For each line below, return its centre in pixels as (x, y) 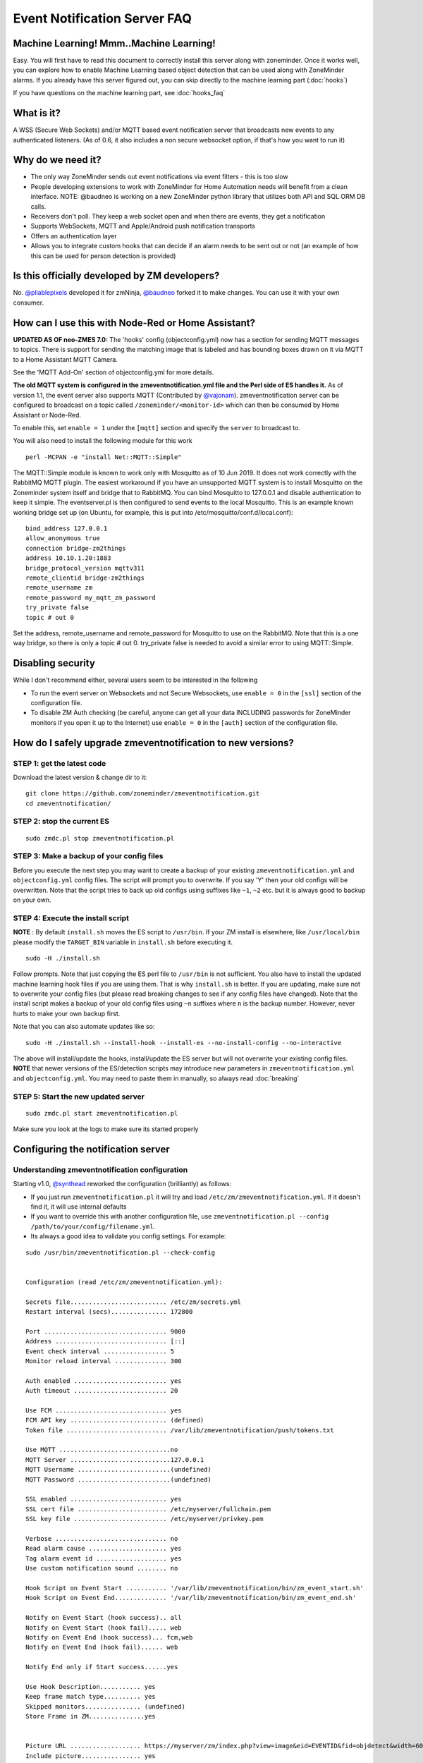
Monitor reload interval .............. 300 (104, 1361)
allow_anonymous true (63, 538)
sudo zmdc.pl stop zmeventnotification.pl (100, 838)
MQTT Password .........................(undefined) (118, 1480)
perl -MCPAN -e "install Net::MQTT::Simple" (104, 457)
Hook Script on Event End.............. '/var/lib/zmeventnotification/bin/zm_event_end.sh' (191, 1598)
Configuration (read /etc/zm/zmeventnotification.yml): (124, 1282)
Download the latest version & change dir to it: (80, 777)
